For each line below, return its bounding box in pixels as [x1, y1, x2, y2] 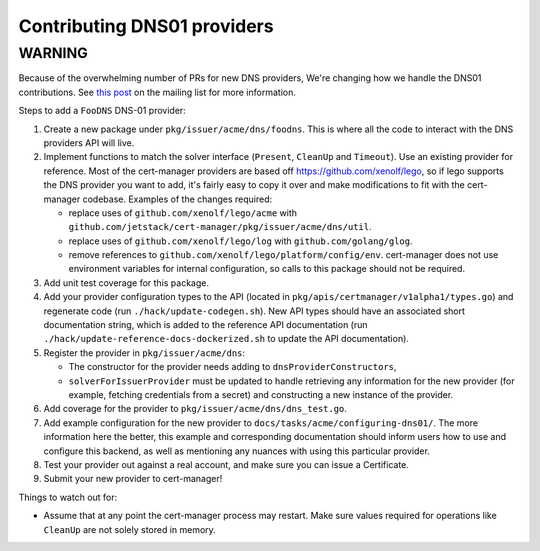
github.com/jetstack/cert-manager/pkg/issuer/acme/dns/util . [68, 221, 372, 233]
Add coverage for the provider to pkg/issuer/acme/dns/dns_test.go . [43, 403, 347, 415]
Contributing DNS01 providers [18, 15, 274, 37]
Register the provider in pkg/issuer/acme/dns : [43, 346, 245, 359]
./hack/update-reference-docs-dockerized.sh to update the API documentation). [43, 333, 410, 345]
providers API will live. [43, 136, 135, 149]
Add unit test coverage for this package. [43, 276, 210, 289]
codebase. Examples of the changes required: [82, 193, 273, 205]
